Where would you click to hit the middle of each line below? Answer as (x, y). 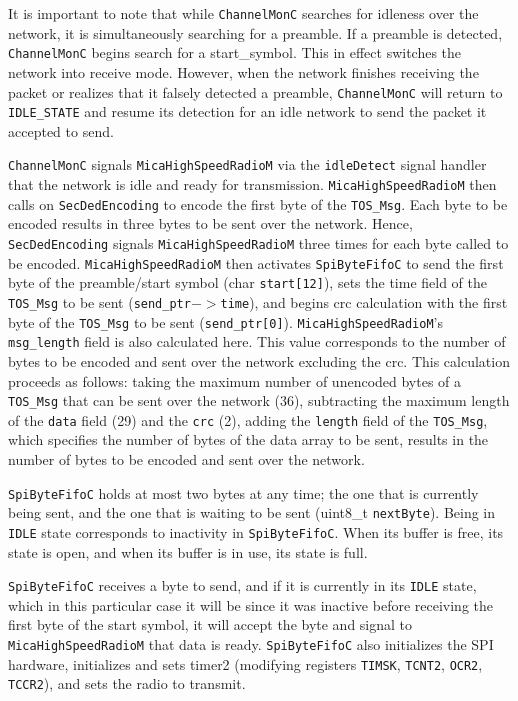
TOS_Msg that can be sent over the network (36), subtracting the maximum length (259, 400)
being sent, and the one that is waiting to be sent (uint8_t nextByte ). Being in (252, 512)
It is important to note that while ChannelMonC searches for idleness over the (243, 13)
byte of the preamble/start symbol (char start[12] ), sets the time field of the (247, 282)
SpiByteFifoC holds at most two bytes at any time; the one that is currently (243, 492)
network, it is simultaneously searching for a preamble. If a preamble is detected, (255, 32)
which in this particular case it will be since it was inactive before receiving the (250, 604)
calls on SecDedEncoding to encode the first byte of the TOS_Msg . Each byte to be (258, 203)
